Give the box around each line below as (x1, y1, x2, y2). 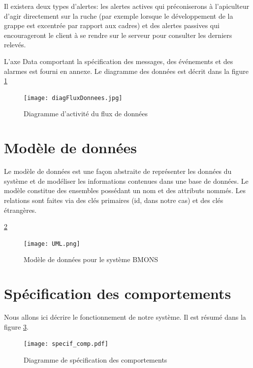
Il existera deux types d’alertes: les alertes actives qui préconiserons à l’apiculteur (4, 1, 250, 11)
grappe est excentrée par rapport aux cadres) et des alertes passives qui (4, 20, 220, 31)
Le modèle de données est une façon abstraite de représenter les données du (4, 166, 232, 176)
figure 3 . (4, 321, 29, 332)
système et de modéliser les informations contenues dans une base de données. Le (4, 175, 249, 186)
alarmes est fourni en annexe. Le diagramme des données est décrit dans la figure (4, 66, 249, 76)
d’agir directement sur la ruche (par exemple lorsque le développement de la (4, 10, 233, 21)
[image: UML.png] (24, 240, 80, 247)
